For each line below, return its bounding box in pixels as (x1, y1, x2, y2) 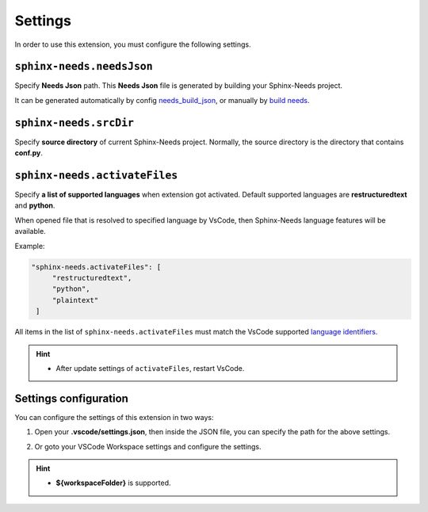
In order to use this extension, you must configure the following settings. (14, 40, 251, 49)
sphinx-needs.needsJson (14, 60, 154, 73)
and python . (14, 201, 55, 210)
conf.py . (14, 148, 44, 158)
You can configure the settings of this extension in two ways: (14, 412, 214, 422)
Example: (14, 241, 45, 250)
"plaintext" (52, 296, 99, 304)
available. (14, 227, 47, 236)
